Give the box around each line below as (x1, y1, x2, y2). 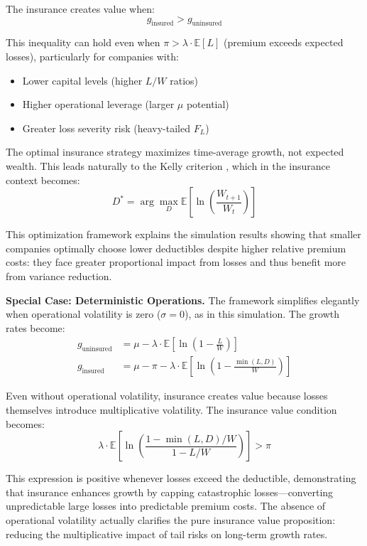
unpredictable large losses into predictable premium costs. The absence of (6, 498, 326, 513)
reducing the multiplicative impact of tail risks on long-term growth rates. (6, 526, 328, 541)
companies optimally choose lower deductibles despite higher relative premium (6, 240, 346, 255)
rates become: (6, 320, 65, 335)
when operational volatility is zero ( (6, 306, 161, 321)
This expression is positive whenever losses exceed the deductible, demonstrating (6, 471, 356, 486)
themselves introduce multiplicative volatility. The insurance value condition (6, 402, 337, 417)
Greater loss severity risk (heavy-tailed (22, 120, 191, 135)
